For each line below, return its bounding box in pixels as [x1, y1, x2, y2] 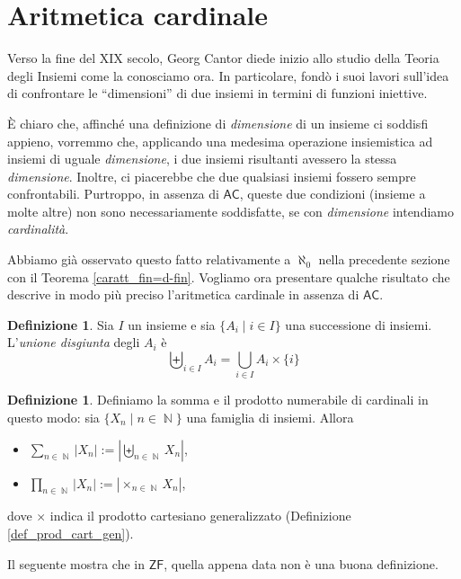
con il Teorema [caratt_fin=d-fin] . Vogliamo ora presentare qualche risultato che [7, 267, 450, 286]
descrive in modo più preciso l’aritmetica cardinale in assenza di [7, 285, 359, 304]
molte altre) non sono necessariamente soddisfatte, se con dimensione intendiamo [7, 201, 454, 220]
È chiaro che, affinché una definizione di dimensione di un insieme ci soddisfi [7, 113, 429, 132]
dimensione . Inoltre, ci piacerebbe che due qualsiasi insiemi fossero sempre [7, 166, 416, 185]
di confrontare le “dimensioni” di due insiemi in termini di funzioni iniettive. [7, 84, 428, 102]
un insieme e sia [128, 315, 216, 334]
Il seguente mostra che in [7, 554, 145, 573]
